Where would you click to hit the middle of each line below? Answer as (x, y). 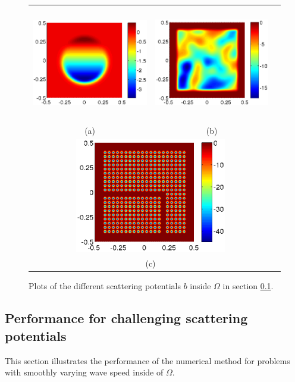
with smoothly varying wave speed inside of (84, 372)
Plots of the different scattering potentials (105, 286)
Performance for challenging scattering (126, 318)
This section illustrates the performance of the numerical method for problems (147, 360)
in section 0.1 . (248, 286)
